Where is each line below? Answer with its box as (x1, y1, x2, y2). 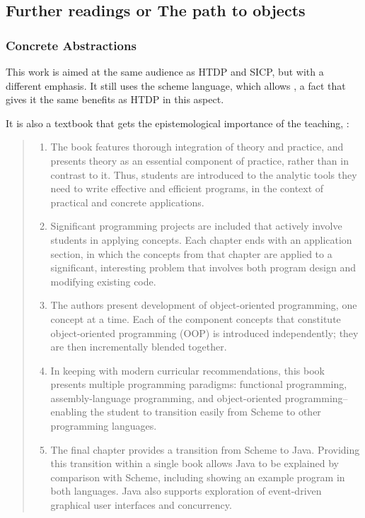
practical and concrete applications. (50, 194, 204, 209)
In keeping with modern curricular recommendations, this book (50, 363, 325, 377)
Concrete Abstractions (6, 36, 137, 54)
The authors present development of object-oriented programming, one (50, 298, 357, 312)
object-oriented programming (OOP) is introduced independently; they (50, 325, 359, 340)
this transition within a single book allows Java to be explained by (50, 456, 339, 471)
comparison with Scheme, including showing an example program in (50, 469, 345, 484)
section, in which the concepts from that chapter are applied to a (50, 246, 332, 261)
